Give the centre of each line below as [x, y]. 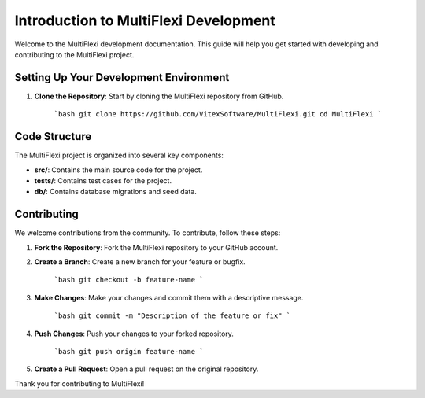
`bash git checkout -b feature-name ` [129, 280]
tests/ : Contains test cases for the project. [103, 180]
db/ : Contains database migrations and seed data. [115, 192]
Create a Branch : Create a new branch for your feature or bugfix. [140, 262]
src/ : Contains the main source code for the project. [118, 170]
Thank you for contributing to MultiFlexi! [79, 383]
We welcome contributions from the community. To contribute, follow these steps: [148, 233]
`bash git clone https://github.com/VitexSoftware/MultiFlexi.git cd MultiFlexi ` [218, 114]
